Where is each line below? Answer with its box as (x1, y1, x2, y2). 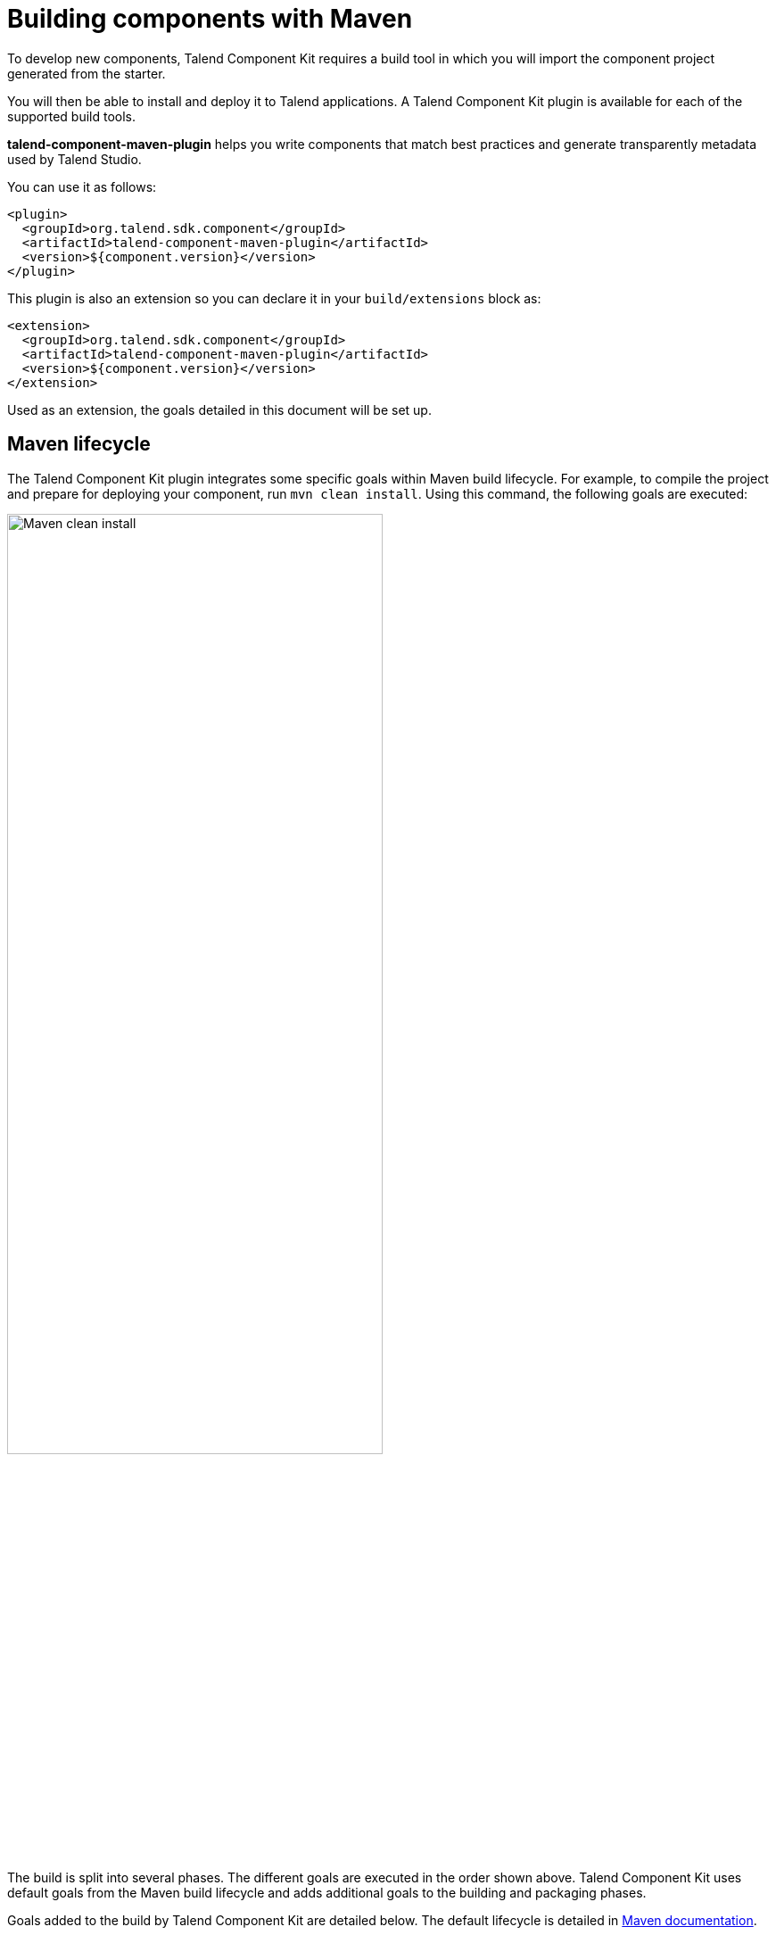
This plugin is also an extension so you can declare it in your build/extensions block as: (7, 290, 541, 306)
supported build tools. (7, 108, 136, 124)
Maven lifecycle (7, 433, 151, 456)
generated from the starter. (7, 65, 166, 81)
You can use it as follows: (7, 178, 157, 194)
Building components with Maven (7, 4, 413, 34)
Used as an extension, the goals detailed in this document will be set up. (7, 401, 432, 418)
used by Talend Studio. (7, 151, 142, 167)
